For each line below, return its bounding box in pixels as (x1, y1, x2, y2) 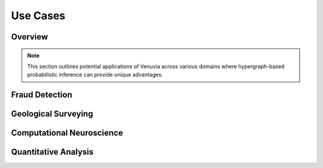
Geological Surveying (11, 109, 93, 119)
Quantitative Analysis (11, 147, 94, 157)
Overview (11, 32, 48, 42)
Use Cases (11, 9, 66, 22)
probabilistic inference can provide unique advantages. (27, 71, 163, 78)
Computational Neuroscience (11, 128, 123, 138)
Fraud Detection (11, 90, 73, 100)
